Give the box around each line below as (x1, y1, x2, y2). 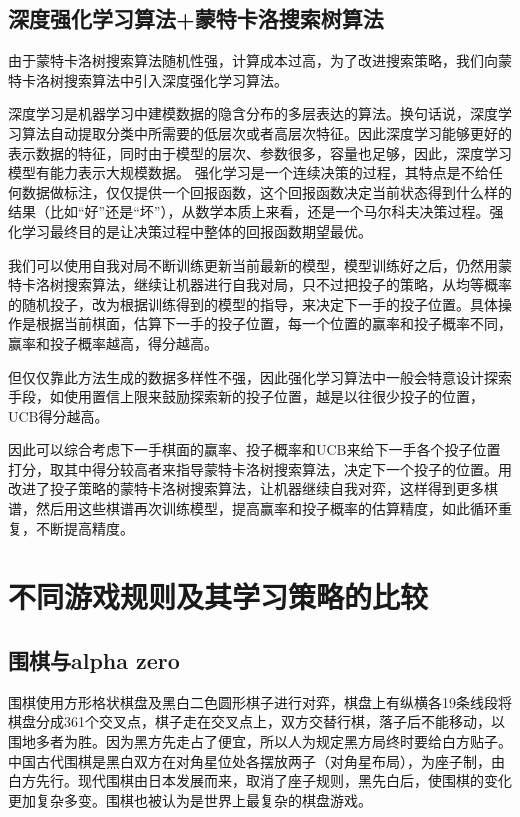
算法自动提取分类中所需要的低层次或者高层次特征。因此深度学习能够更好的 (21, 122, 512, 143)
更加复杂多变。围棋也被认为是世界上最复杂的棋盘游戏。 (8, 789, 372, 810)
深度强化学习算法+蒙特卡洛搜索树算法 (8, 3, 384, 34)
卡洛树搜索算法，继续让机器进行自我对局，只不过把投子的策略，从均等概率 (21, 274, 512, 295)
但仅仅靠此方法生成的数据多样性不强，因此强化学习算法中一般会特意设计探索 (8, 366, 512, 387)
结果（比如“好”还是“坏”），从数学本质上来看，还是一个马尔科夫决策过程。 (8, 201, 490, 222)
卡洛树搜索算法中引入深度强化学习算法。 (21, 69, 288, 90)
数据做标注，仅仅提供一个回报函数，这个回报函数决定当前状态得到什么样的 (21, 181, 512, 202)
